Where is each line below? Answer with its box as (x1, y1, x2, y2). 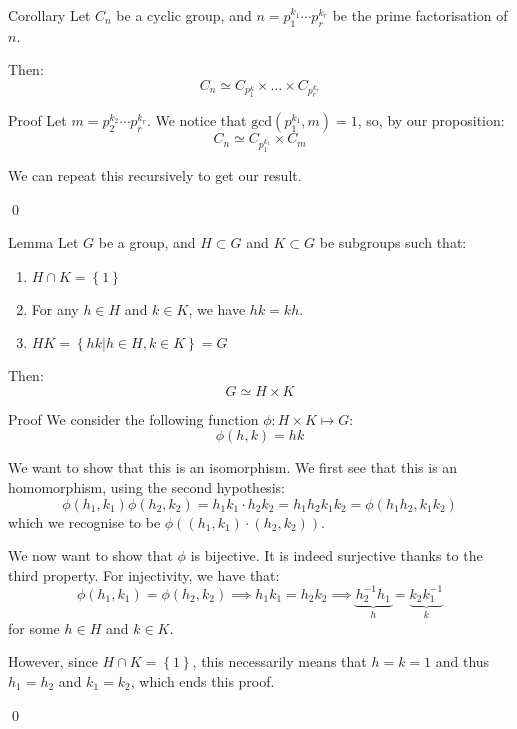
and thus (435, 651, 490, 672)
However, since (8, 651, 98, 672)
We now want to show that (8, 545, 173, 566)
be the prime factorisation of (332, 5, 508, 25)
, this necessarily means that (192, 651, 367, 672)
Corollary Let (8, 5, 91, 25)
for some (8, 617, 60, 638)
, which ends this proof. (130, 671, 275, 692)
